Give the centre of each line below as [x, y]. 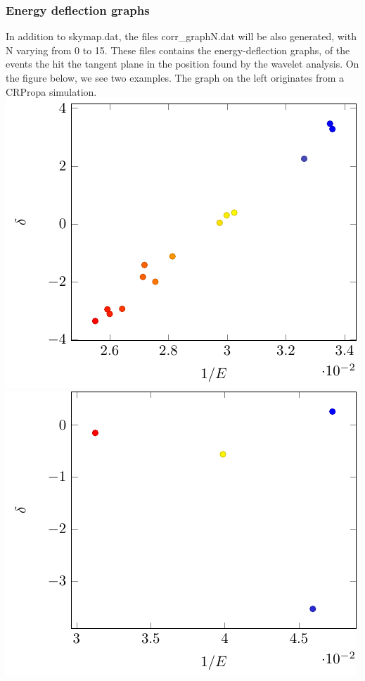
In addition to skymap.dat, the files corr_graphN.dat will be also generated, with [181, 36]
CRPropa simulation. [51, 91]
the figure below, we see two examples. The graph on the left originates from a [175, 77]
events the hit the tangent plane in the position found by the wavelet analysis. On [182, 64]
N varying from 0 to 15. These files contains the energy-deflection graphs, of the [178, 50]
